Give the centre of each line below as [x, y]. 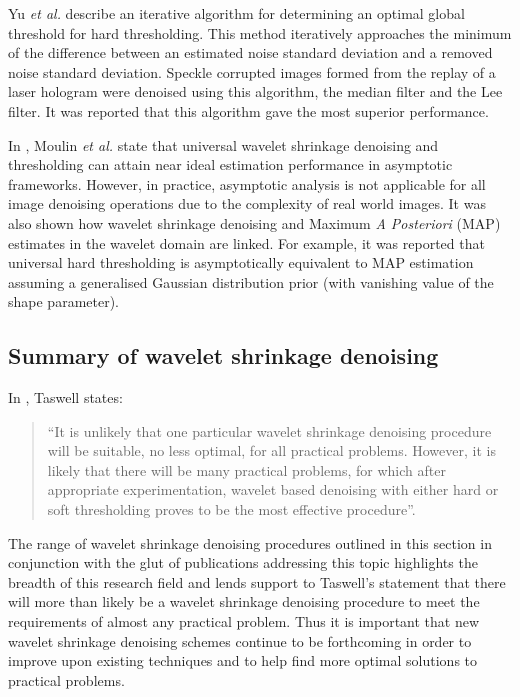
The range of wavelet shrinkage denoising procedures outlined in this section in [250, 542]
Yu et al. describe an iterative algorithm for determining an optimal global [236, 13]
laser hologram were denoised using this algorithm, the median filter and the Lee [255, 91]
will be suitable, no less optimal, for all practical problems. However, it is [271, 450]
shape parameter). [63, 301]
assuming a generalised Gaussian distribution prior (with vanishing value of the [251, 281]
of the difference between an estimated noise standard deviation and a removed [250, 52]
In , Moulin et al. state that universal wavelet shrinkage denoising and [223, 144]
